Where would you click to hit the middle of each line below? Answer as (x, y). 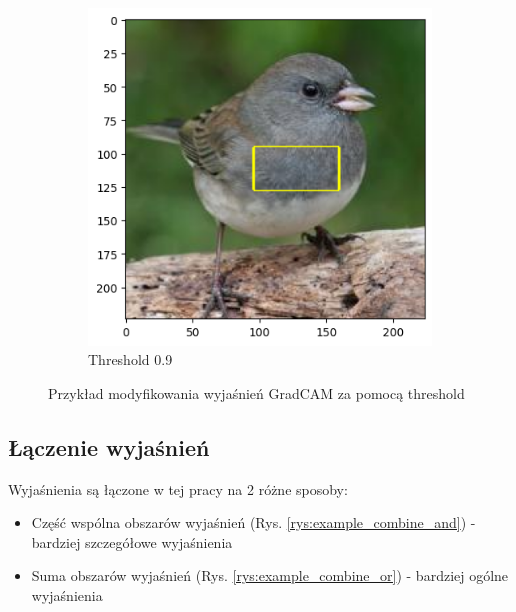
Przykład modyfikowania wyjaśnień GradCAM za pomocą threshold (256, 392)
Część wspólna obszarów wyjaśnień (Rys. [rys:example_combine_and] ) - (253, 522)
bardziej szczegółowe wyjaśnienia (132, 541)
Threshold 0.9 (130, 359)
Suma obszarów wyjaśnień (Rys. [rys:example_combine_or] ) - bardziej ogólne (270, 575)
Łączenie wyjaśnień (109, 446)
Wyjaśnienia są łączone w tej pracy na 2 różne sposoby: (178, 488)
